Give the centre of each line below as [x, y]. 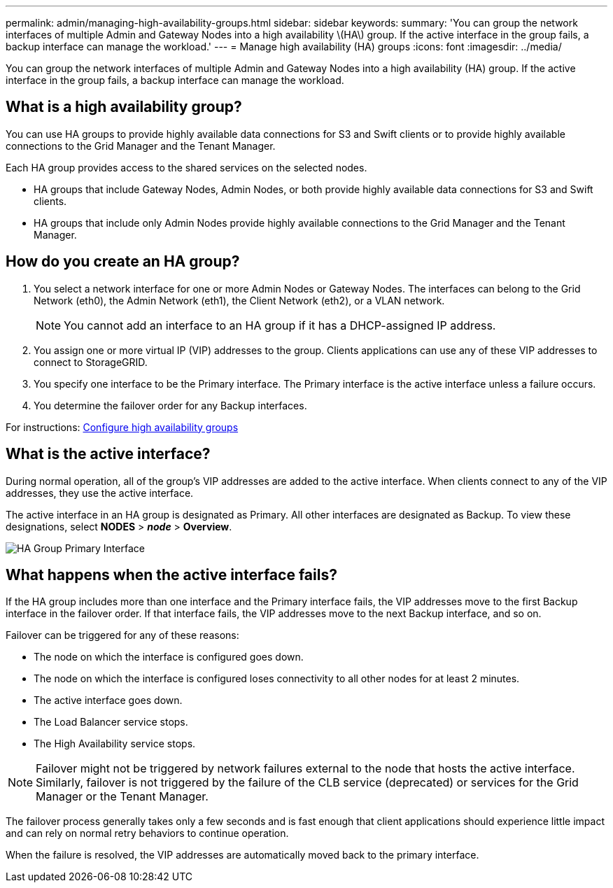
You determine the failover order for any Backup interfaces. [170, 405]
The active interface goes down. [108, 700]
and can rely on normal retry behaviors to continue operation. [147, 833]
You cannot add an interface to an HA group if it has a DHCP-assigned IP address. [280, 325]
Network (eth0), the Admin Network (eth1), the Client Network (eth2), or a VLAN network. [239, 300]
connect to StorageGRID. [91, 362]
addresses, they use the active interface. [100, 493]
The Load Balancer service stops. [111, 722]
